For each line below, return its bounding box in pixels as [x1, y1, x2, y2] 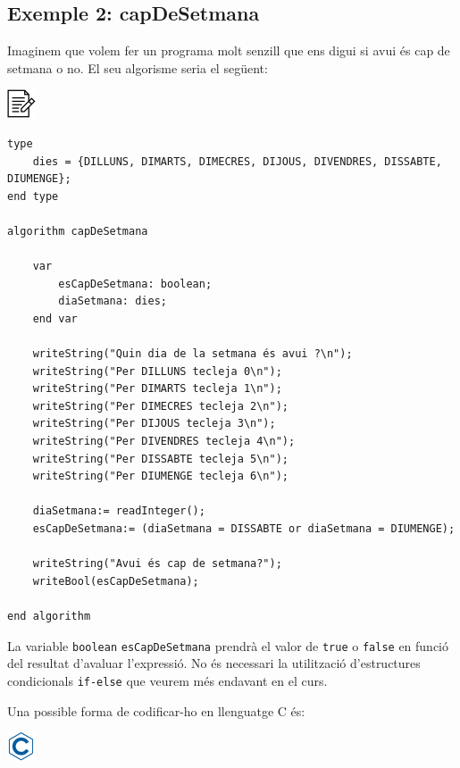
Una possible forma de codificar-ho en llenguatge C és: [7, 701, 305, 720]
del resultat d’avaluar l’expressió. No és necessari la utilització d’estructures [7, 654, 421, 672]
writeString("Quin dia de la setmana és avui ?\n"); [32, 347, 353, 361]
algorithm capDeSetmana [7, 224, 148, 238]
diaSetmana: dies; [58, 295, 167, 308]
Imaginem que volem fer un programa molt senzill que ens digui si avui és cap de [7, 41, 450, 60]
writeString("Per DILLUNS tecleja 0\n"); [32, 364, 282, 378]
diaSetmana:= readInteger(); [32, 505, 205, 518]
